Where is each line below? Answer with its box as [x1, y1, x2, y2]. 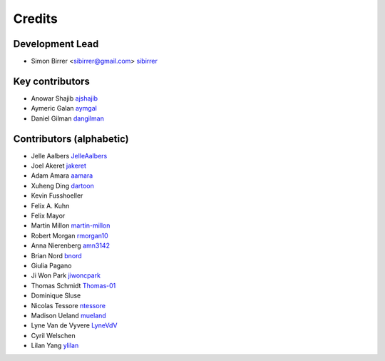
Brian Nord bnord [31, 251, 82, 260]
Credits [13, 11, 58, 26]
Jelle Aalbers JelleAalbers [31, 151, 108, 160]
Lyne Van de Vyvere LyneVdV [31, 321, 118, 330]
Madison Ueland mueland [31, 311, 106, 320]
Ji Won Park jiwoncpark [31, 271, 101, 280]
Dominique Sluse [31, 291, 81, 300]
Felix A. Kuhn [31, 201, 70, 210]
